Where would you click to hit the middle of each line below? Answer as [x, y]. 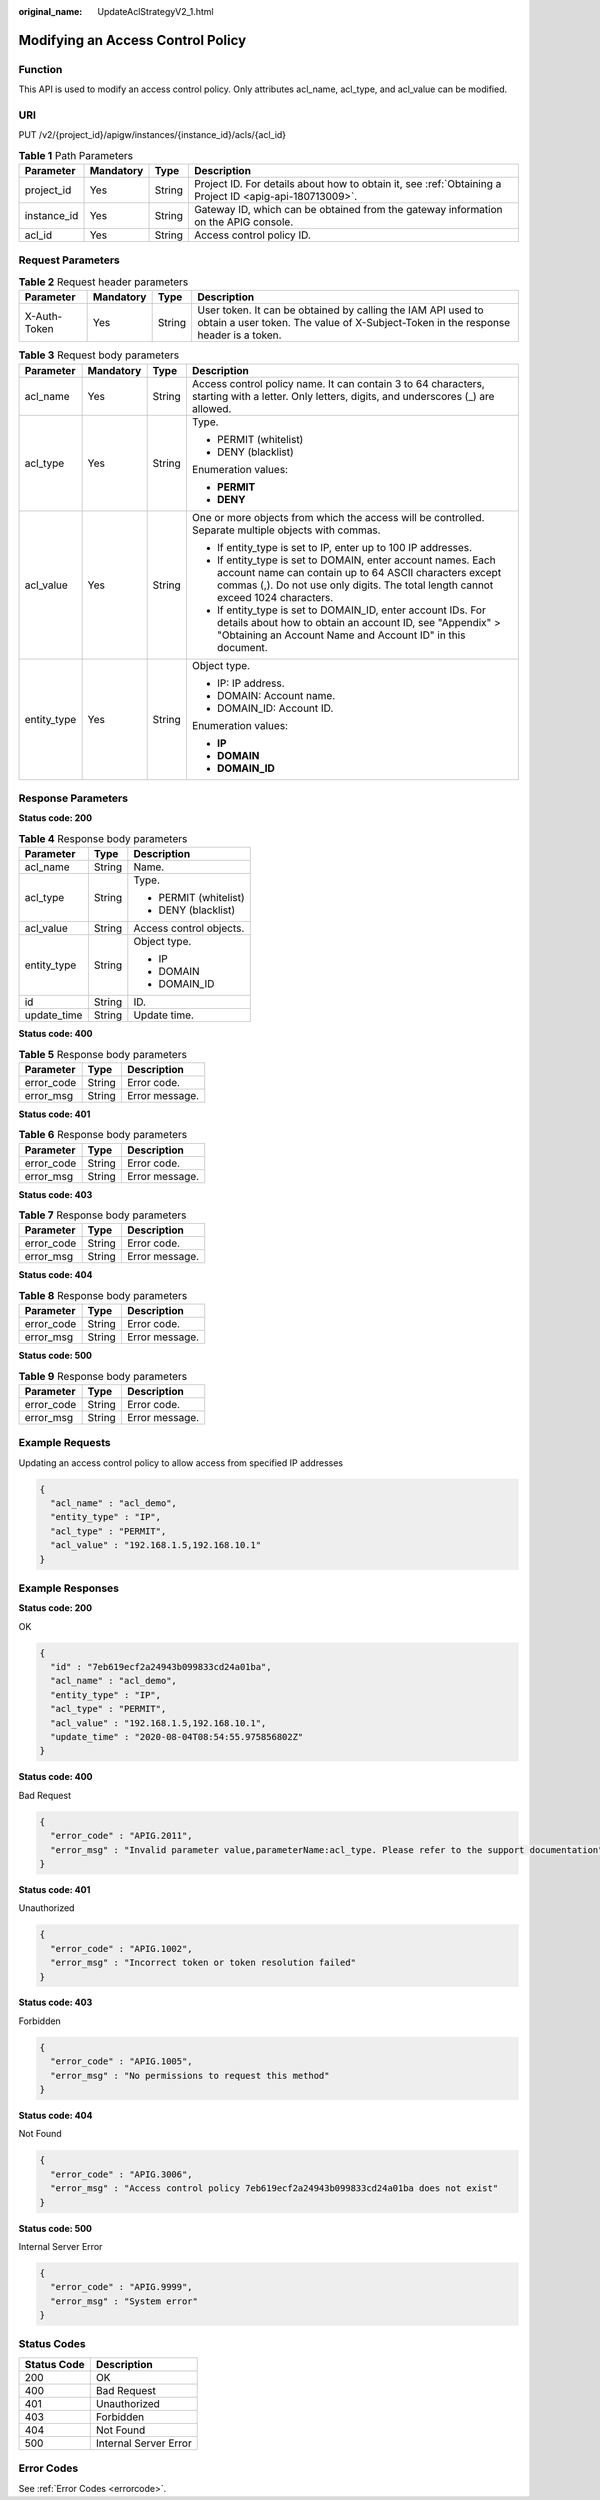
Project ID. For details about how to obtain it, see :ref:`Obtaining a [347, 184]
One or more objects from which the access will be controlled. [338, 517]
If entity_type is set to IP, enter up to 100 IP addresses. [344, 547]
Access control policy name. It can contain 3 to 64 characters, [338, 383]
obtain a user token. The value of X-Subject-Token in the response [353, 323]
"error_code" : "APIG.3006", [122, 2174]
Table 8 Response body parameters [103, 1295]
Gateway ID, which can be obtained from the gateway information [348, 210]
